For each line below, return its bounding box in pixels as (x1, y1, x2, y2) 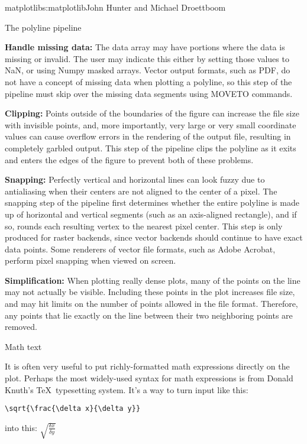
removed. (5, 320, 37, 333)
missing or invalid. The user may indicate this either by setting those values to (5, 52, 289, 64)
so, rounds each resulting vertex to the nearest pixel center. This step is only (5, 219, 283, 232)
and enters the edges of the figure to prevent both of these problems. (5, 153, 254, 166)
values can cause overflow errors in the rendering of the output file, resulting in (5, 130, 291, 142)
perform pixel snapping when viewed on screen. (5, 254, 176, 267)
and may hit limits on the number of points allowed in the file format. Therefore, (5, 297, 298, 310)
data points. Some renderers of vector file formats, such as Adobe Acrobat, (5, 242, 276, 255)
